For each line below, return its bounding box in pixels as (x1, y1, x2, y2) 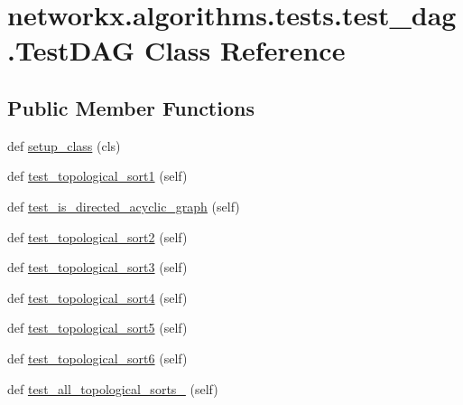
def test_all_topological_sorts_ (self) (7, 379, 218, 398)
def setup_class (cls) (7, 136, 121, 155)
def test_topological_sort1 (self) (7, 166, 188, 185)
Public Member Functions (7, 93, 255, 121)
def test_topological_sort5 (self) (7, 318, 188, 337)
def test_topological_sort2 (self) (7, 227, 188, 246)
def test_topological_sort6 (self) (7, 348, 188, 367)
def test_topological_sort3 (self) (7, 258, 188, 277)
